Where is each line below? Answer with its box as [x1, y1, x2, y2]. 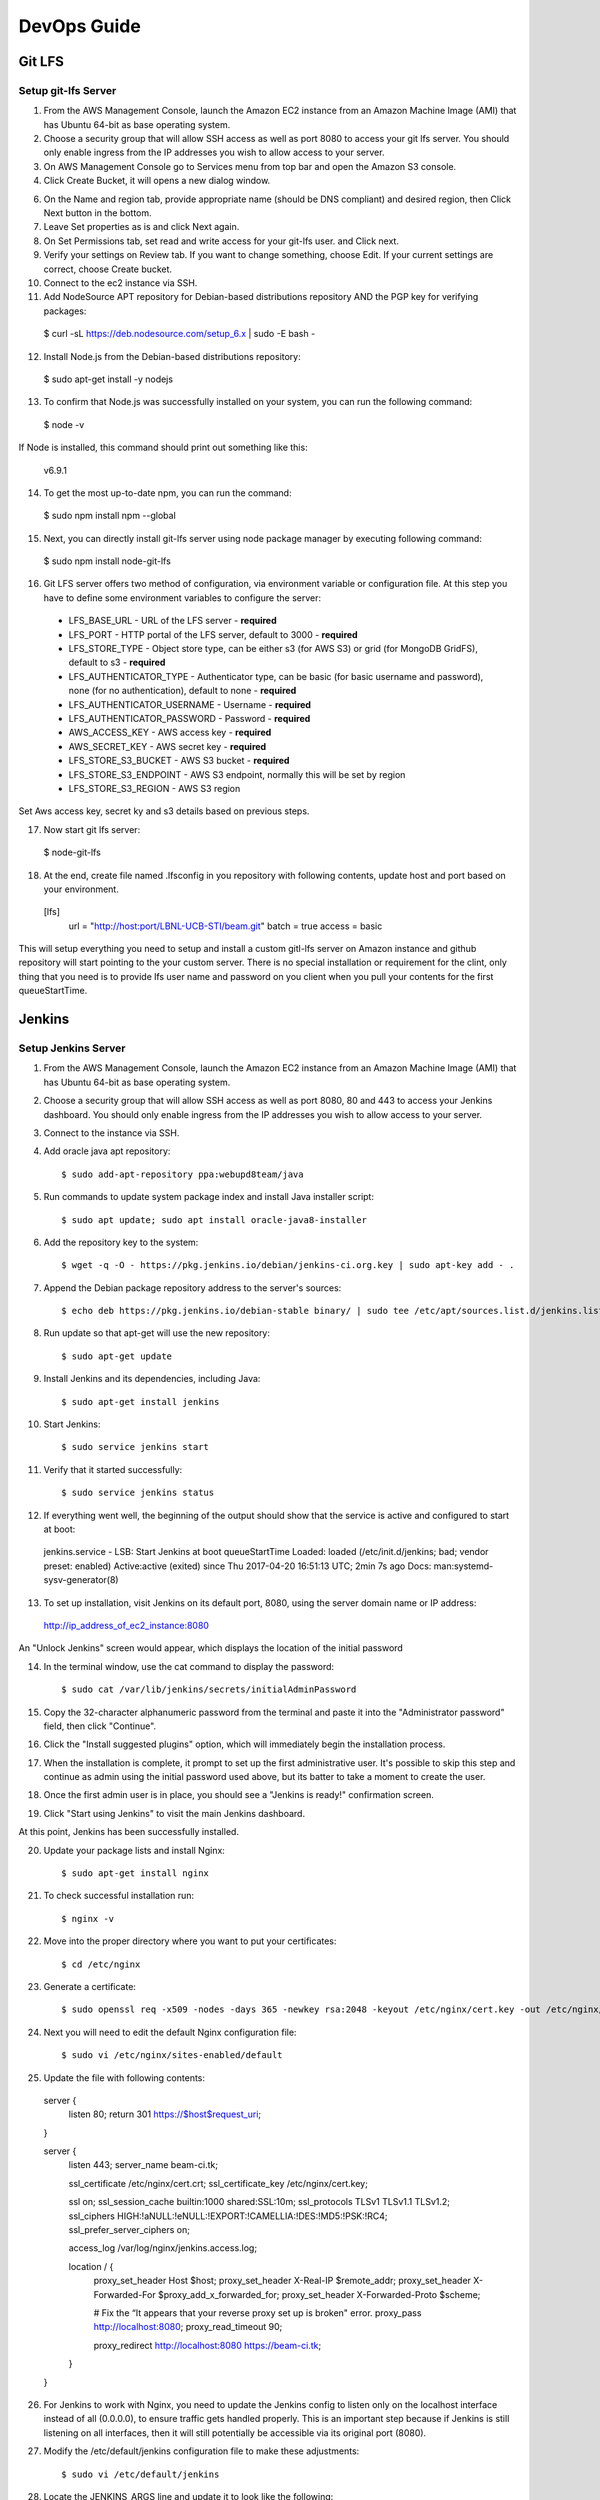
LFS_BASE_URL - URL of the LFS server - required [68, 615, 277, 627]
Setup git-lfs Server [18, 83, 117, 97]
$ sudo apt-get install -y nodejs [43, 373, 174, 385]
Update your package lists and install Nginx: [43, 1844, 225, 1856]
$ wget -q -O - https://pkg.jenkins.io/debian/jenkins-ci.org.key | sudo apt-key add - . [61, 1260, 515, 1271]
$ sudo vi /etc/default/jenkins [61, 2468, 220, 2480]
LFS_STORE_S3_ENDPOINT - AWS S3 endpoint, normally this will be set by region [68, 768, 406, 780]
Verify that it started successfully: [43, 1463, 183, 1475]
